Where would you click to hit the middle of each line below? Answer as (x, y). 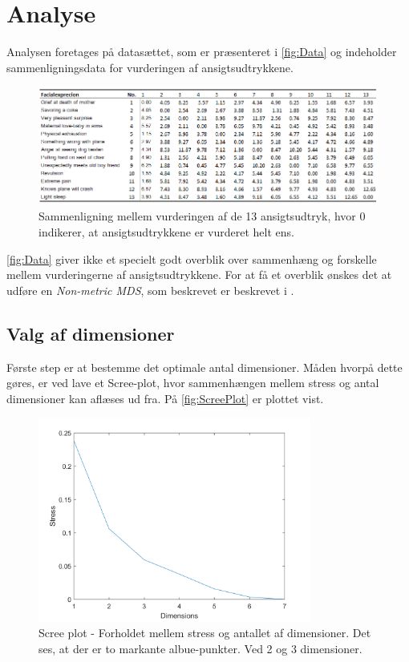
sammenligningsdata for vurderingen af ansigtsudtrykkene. (150, 67)
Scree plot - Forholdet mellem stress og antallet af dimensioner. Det (205, 633)
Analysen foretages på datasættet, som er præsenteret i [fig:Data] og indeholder (202, 52)
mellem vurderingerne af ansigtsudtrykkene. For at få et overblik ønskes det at (199, 274)
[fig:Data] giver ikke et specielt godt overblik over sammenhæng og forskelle (192, 258)
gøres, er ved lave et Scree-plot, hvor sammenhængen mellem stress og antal (193, 383)
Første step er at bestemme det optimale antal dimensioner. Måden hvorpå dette (204, 367)
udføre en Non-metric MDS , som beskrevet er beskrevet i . (150, 290)
